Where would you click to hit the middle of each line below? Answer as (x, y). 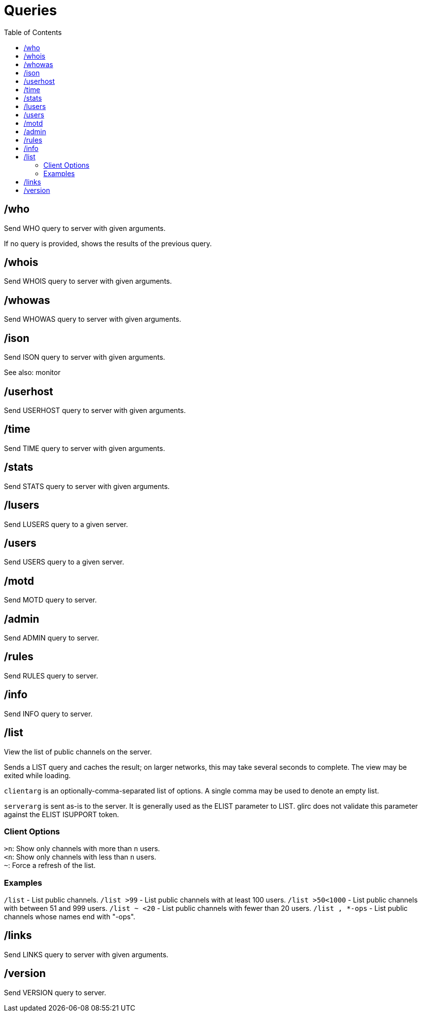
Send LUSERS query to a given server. (66, 524)
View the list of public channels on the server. (78, 752)
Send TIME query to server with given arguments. (85, 448)
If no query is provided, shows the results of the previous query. (108, 243)
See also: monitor (32, 373)
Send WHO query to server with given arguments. (85, 228)
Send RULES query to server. (51, 676)
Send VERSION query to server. (55, 992)
